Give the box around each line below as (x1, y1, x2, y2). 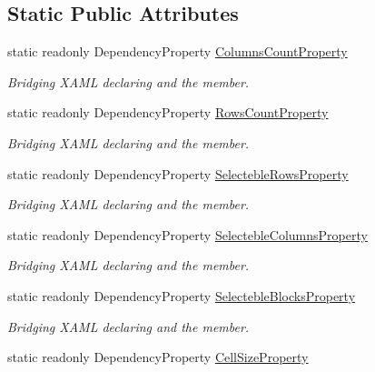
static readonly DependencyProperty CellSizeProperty (7, 347, 309, 367)
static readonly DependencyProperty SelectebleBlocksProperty (7, 286, 356, 305)
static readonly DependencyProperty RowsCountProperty (7, 103, 329, 122)
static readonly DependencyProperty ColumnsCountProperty (7, 42, 348, 61)
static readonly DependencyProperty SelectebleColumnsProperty (7, 225, 368, 244)
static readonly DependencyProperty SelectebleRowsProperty (7, 164, 349, 183)
